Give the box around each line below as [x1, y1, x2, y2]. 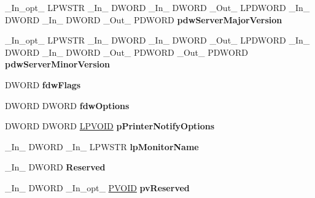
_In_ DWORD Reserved [5, 161, 106, 173]
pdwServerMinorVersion [5, 58, 111, 70]
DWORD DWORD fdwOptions [5, 99, 130, 112]
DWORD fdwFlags [5, 78, 81, 91]
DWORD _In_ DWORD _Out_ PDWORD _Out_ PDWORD [5, 45, 248, 58]
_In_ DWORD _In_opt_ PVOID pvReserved [5, 181, 190, 194]
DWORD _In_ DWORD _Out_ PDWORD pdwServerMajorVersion [5, 13, 282, 26]
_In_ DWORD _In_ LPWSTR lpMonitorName [5, 140, 199, 153]
